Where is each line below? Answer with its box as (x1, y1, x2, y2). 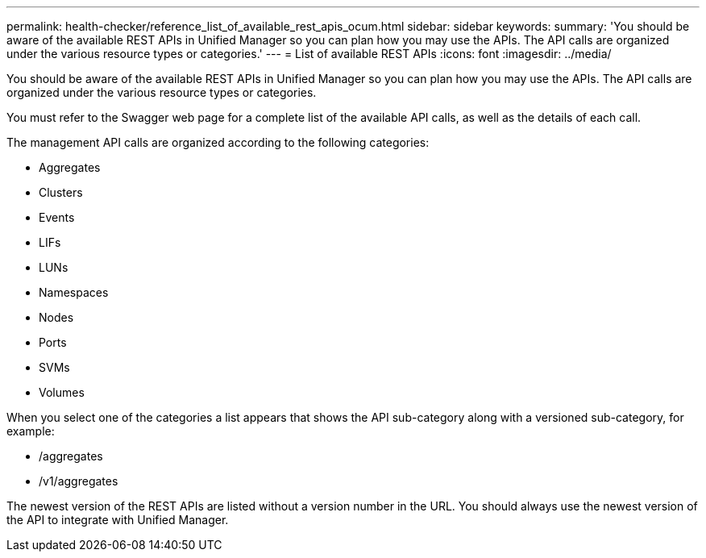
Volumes (39, 385, 85, 399)
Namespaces (39, 285, 109, 299)
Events (39, 210, 75, 224)
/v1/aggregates (39, 474, 118, 488)
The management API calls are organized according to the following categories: (6, 135, 430, 149)
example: (6, 424, 55, 438)
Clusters (39, 185, 83, 199)
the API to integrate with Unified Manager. (6, 513, 229, 527)
